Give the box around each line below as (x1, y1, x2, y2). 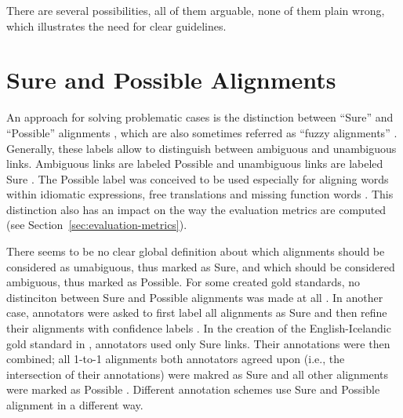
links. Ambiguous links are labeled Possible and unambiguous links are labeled (6, 155, 383, 172)
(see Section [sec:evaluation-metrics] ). (6, 216, 187, 233)
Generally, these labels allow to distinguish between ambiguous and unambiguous (6, 140, 397, 156)
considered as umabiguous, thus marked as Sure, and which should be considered (6, 258, 395, 274)
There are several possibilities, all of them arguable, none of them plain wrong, (6, 2, 385, 18)
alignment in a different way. (6, 397, 143, 413)
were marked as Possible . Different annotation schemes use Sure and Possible (6, 381, 380, 398)
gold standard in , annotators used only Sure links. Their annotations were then (6, 335, 390, 351)
